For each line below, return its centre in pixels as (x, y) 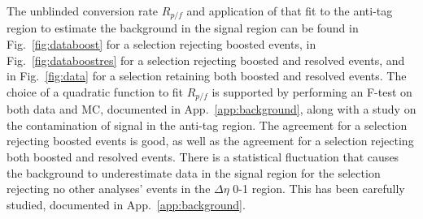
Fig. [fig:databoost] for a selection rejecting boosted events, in (161, 44)
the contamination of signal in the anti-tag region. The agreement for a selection (207, 125)
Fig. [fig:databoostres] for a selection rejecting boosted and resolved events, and (206, 60)
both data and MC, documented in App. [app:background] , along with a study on (211, 109)
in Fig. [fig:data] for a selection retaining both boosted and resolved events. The (207, 76)
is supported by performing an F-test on (312, 91)
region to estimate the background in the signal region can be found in (183, 28)
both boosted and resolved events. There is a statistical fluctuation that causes (203, 157)
